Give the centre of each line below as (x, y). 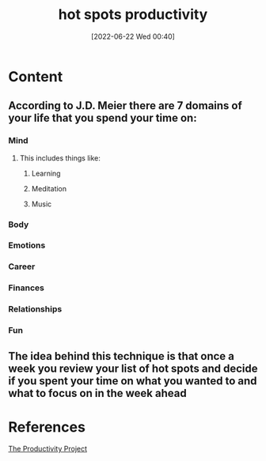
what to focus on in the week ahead (98, 393)
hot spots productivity (133, 15)
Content (36, 76)
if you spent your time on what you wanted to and (133, 381)
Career (22, 266)
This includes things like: (60, 158)
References (47, 427)
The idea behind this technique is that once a (122, 356)
